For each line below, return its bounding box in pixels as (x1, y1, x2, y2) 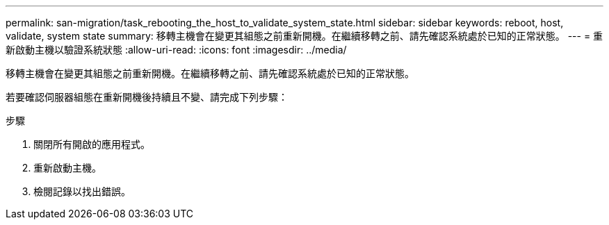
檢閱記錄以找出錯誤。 (33, 185, 131, 197)
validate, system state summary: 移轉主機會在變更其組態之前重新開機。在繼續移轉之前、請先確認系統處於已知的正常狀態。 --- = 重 (6, 30, 603, 42)
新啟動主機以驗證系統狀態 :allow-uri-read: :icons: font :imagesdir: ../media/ (6, 44, 347, 56)
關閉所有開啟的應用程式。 (33, 138, 150, 150)
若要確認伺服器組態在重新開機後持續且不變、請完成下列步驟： (6, 91, 288, 103)
